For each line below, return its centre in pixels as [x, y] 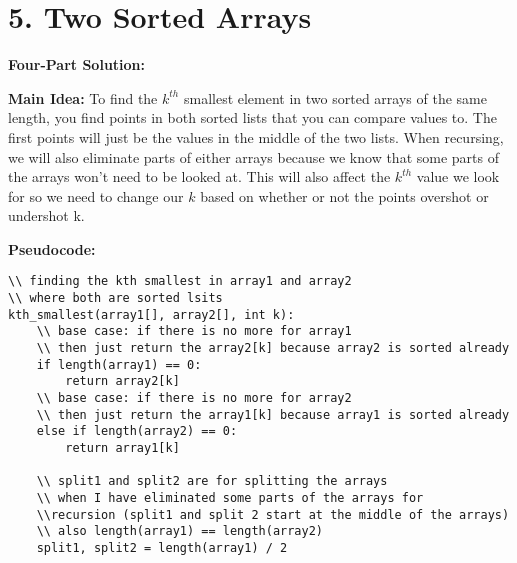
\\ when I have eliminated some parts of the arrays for [230, 498]
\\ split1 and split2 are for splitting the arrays [212, 481]
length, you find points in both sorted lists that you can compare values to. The [252, 117]
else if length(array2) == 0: [137, 431]
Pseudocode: [52, 248]
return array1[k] [122, 448]
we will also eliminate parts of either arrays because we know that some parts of [253, 156]
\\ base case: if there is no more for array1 [194, 331]
